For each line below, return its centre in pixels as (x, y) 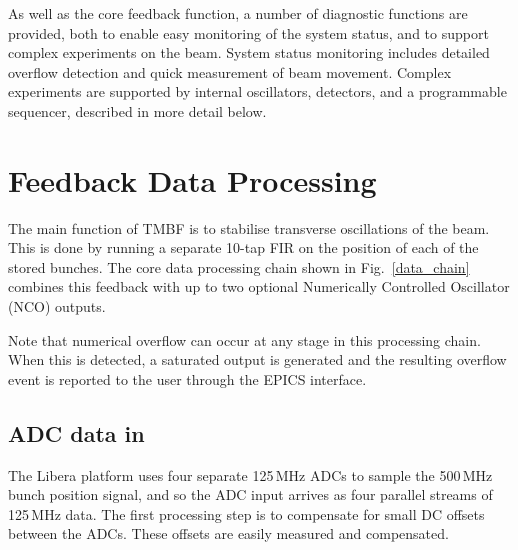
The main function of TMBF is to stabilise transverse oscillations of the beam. (249, 227)
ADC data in (76, 432)
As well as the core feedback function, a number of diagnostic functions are (238, 13)
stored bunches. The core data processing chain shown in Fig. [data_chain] (239, 266)
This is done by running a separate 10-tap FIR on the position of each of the (243, 247)
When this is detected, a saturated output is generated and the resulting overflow (257, 359)
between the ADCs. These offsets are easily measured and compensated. (228, 533)
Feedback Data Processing (192, 179)
